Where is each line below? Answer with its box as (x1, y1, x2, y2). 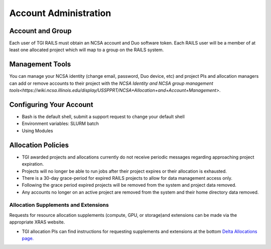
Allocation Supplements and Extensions (9, 201, 109, 208)
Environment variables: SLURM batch (22, 120, 99, 127)
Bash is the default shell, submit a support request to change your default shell (22, 113, 185, 120)
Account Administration (9, 8, 111, 19)
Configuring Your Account (9, 100, 93, 109)
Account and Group (9, 27, 72, 35)
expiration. (22, 161, 44, 167)
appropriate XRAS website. (9, 219, 65, 225)
